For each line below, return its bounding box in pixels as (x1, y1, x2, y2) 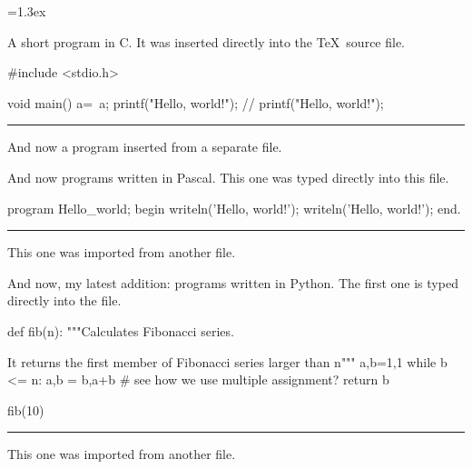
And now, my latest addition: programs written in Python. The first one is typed (7, 273, 458, 292)
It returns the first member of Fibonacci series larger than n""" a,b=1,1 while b (7, 352, 447, 371)
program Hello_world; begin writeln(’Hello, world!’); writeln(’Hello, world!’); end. (7, 198, 461, 217)
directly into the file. (7, 291, 122, 310)
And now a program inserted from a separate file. (7, 137, 282, 156)
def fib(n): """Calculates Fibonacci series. (7, 321, 234, 340)
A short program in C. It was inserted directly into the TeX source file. (7, 32, 406, 51)
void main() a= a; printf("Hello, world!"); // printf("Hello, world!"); (7, 93, 384, 112)
